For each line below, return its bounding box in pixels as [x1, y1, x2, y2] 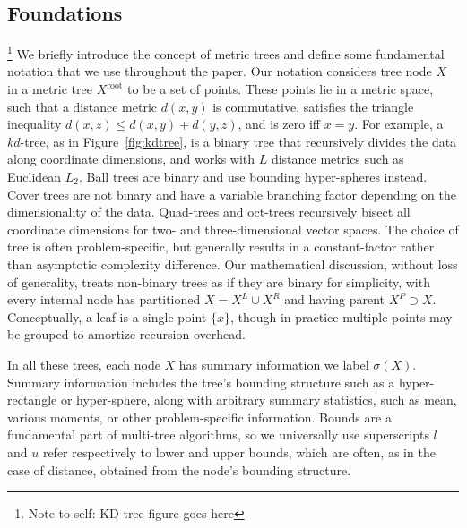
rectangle [7, 390, 57, 409]
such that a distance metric [7, 97, 158, 115]
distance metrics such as [271, 149, 404, 168]
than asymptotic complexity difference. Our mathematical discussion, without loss [7, 254, 458, 273]
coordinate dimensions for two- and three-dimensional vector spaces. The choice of [7, 219, 459, 238]
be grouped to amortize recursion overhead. [7, 325, 246, 344]
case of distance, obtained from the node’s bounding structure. [7, 460, 351, 479]
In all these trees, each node [7, 354, 160, 373]
